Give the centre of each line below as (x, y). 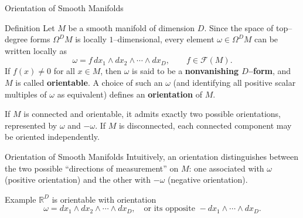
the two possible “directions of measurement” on (92, 168)
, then (111, 71)
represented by (31, 125)
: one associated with (227, 168)
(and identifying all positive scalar (234, 82)
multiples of (26, 94)
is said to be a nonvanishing (185, 71)
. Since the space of (239, 27)
